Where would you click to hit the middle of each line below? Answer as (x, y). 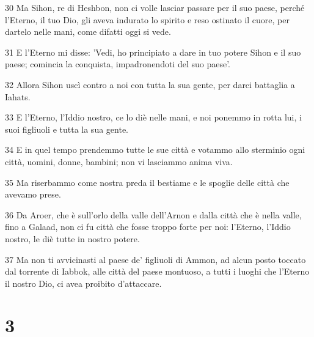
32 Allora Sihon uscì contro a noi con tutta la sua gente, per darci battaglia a (150, 84)
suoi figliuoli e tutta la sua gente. (67, 129)
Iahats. (18, 96)
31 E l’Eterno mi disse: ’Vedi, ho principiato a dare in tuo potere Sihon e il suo (153, 52)
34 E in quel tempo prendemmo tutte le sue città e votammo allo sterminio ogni (155, 150)
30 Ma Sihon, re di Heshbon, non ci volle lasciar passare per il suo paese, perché (155, 7)
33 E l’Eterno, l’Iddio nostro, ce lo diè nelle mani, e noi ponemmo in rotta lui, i (153, 117)
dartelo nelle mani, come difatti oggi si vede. (88, 31)
